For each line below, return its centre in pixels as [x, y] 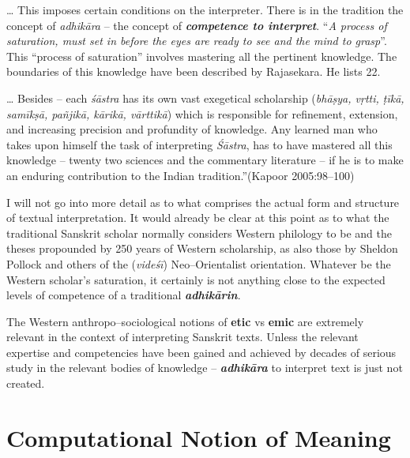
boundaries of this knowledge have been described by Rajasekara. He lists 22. [194, 71]
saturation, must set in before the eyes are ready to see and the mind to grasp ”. [197, 41]
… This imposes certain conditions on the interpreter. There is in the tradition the [205, 9]
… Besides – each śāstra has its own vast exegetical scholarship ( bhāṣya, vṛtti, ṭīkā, [205, 98]
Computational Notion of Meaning [199, 437]
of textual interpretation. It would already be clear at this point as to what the [198, 218]
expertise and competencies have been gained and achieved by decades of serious [201, 352]
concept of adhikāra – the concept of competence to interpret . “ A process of [197, 25]
